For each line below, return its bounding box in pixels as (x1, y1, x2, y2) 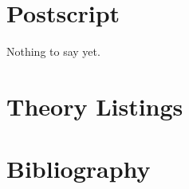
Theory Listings (6, 89, 183, 122)
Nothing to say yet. (6, 43, 100, 60)
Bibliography (6, 152, 151, 185)
